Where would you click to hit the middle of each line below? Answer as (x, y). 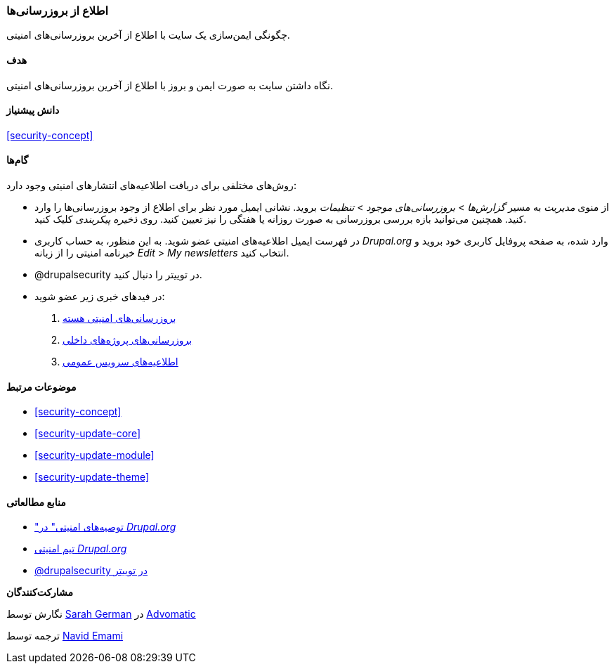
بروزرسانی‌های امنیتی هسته (119, 318)
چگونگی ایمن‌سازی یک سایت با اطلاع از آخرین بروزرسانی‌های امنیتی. (148, 35)
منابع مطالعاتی (36, 502)
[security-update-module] (94, 455)
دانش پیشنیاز (33, 110)
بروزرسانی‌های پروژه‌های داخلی (128, 340)
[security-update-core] (88, 434)
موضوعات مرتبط (41, 387)
